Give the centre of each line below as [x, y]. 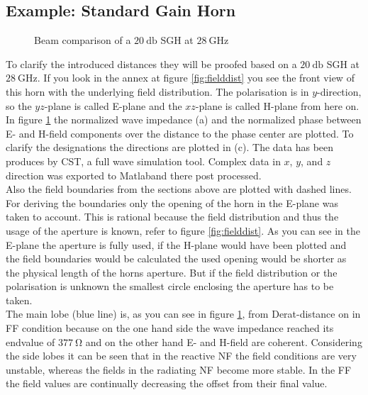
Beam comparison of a [83, 40]
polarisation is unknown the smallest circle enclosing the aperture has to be [170, 286]
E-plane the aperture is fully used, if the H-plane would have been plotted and [176, 244]
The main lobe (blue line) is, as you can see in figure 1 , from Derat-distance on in [183, 314]
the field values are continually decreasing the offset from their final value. [167, 383]
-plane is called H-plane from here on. [277, 105]
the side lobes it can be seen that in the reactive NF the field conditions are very [181, 356]
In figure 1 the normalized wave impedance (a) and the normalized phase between [184, 119]
